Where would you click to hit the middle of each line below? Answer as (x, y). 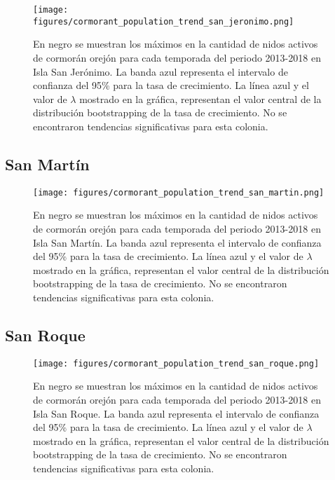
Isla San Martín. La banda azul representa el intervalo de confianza (177, 242)
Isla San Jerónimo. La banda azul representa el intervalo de (160, 71)
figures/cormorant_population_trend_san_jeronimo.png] (164, 21)
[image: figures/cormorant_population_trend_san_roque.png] (176, 363)
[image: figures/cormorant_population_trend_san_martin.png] (179, 192)
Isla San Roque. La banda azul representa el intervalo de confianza (176, 413)
